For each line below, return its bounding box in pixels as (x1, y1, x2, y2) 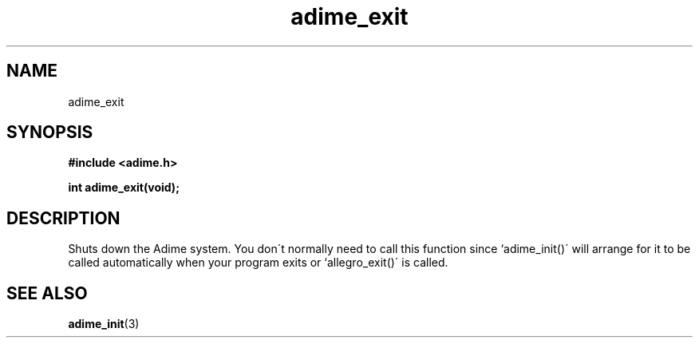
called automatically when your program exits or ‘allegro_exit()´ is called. (68, 255, 448, 270)
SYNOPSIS (6, 122, 93, 143)
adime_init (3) (68, 317, 140, 331)
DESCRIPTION (6, 208, 120, 228)
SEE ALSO (6, 283, 88, 303)
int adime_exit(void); (68, 180, 180, 195)
